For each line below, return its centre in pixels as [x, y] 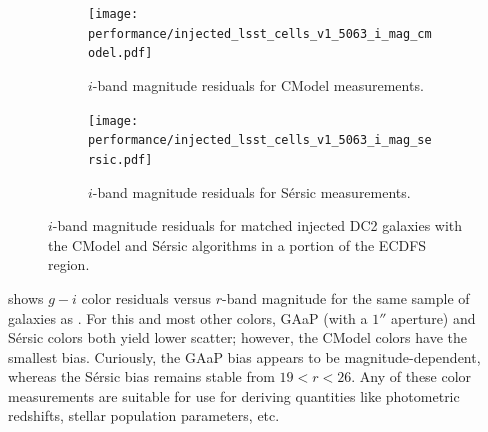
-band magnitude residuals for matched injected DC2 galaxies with [257, 225]
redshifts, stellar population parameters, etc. [144, 415]
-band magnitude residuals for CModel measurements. [258, 84]
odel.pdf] [120, 53]
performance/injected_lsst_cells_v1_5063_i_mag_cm [260, 33]
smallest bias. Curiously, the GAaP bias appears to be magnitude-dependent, [244, 356]
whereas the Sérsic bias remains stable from [141, 376]
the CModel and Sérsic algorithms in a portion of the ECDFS [237, 244]
